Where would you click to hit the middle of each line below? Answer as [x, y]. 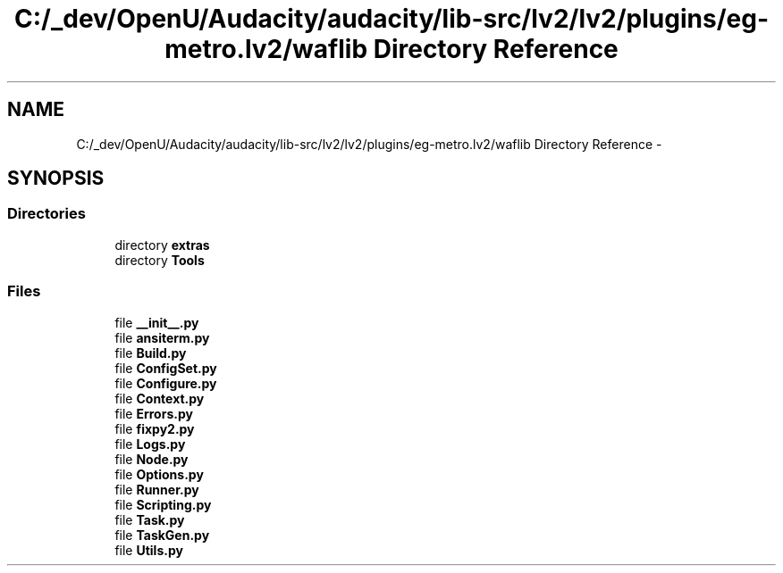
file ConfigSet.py [166, 368]
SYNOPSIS [56, 179]
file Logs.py [150, 444]
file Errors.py [154, 413]
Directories [46, 214]
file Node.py [152, 459]
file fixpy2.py [155, 428]
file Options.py [159, 474]
